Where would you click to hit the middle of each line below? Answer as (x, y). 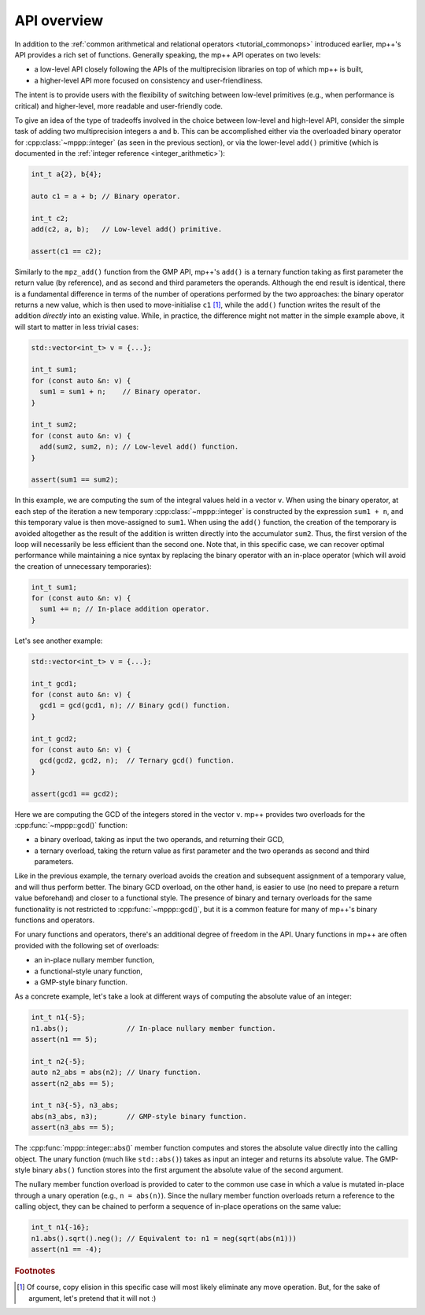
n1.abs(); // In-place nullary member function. (153, 1028)
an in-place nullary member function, (94, 960)
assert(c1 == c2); (67, 251)
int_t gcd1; (54, 683)
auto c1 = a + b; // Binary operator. (106, 196)
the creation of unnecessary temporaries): (83, 566)
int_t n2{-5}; (58, 1061)
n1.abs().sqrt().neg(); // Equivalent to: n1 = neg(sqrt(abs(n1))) (164, 1238)
